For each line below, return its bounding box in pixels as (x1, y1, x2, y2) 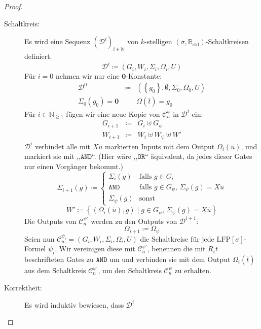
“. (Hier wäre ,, (92, 151, 138, 161)
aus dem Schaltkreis (24, 265, 86, 275)
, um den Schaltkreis (98, 265, 162, 275)
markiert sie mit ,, (24, 151, 81, 161)
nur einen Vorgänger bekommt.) (24, 160, 123, 171)
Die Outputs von (24, 215, 77, 226)
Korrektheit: (4, 282, 42, 292)
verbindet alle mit (35, 141, 90, 151)
